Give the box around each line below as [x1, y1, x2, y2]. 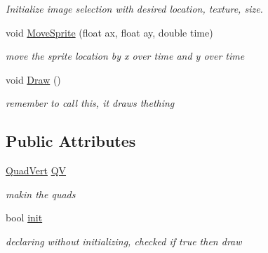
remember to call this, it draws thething [6, 96, 175, 110]
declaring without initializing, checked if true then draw [6, 233, 242, 248]
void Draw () [6, 72, 61, 86]
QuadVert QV [6, 163, 67, 178]
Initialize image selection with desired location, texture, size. [6, 1, 263, 15]
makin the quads [6, 186, 76, 201]
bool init [6, 210, 43, 225]
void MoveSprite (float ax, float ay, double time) [6, 25, 213, 39]
